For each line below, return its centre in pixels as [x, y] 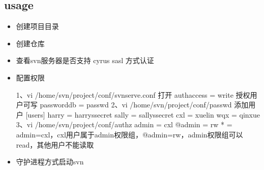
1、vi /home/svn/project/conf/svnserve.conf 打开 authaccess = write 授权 [133, 94]
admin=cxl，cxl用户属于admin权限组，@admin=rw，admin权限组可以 [129, 134]
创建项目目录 [37, 26]
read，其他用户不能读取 [55, 144]
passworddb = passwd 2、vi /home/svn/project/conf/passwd [136, 105]
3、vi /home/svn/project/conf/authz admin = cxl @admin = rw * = [124, 124]
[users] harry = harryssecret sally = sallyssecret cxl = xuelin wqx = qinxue [143, 114]
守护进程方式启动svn [50, 162]
